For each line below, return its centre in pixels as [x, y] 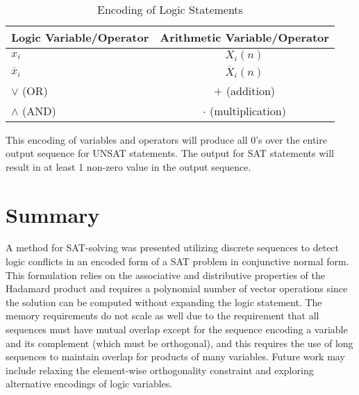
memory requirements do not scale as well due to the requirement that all [162, 316]
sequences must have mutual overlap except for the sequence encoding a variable [177, 329]
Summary [53, 214]
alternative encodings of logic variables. [89, 384]
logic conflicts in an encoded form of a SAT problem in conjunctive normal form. [177, 261]
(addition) [251, 90]
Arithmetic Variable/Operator [244, 37]
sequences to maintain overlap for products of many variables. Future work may [175, 356]
